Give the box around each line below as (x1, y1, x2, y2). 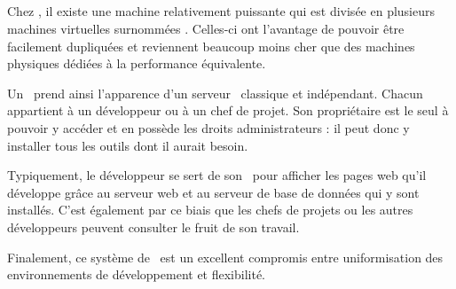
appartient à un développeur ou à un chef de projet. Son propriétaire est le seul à (7, 101, 449, 120)
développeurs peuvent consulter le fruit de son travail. (7, 217, 300, 236)
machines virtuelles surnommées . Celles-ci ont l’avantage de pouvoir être (7, 19, 405, 37)
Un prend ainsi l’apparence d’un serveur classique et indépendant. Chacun (7, 83, 423, 102)
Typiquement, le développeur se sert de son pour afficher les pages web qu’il (7, 166, 427, 184)
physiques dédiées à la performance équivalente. (7, 54, 266, 73)
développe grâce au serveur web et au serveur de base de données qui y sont (7, 183, 420, 201)
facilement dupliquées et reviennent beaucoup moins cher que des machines (7, 36, 415, 55)
